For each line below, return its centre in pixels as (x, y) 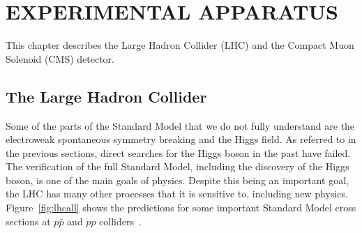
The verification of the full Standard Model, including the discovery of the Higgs (178, 166)
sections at (28, 221)
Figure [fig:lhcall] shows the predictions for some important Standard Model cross (181, 208)
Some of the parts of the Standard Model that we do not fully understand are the (180, 125)
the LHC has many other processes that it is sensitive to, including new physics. (177, 194)
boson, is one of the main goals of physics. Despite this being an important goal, (177, 180)
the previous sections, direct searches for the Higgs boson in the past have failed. (178, 152)
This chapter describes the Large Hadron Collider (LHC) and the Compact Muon (180, 45)
